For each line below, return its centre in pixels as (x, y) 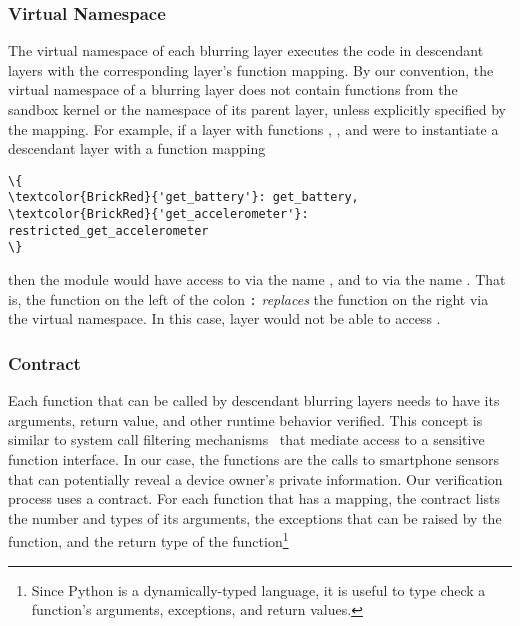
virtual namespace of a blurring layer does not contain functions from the (233, 89)
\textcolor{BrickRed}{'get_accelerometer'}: (158, 214)
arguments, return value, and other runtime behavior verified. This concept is (245, 419)
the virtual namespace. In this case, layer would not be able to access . (224, 318)
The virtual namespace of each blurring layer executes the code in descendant (246, 50)
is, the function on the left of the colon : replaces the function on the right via (248, 298)
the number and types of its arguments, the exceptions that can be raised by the (255, 517)
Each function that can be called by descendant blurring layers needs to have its (254, 400)
